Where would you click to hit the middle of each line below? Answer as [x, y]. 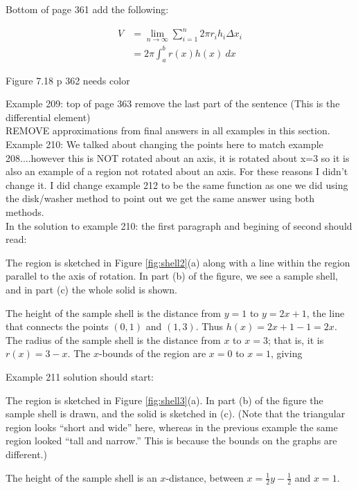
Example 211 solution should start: [80, 376]
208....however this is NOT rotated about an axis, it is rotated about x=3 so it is [178, 157]
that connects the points [57, 326]
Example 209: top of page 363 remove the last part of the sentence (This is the [173, 103]
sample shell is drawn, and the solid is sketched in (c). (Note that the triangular [176, 414]
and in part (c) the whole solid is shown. [91, 289]
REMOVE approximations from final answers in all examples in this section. [168, 130]
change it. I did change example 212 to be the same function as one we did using [177, 184]
